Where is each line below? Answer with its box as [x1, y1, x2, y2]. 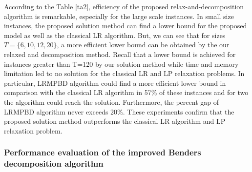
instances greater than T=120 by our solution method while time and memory [4, 58, 239, 69]
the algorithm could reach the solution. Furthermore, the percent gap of [4, 96, 219, 107]
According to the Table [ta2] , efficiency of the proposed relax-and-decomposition [4, 1, 244, 11]
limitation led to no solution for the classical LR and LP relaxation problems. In [4, 68, 245, 78]
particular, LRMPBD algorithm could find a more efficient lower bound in [4, 77, 226, 88]
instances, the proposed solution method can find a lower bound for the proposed [4, 20, 247, 31]
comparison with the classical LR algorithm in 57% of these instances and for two [4, 87, 249, 97]
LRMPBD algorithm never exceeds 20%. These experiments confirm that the [4, 106, 234, 116]
